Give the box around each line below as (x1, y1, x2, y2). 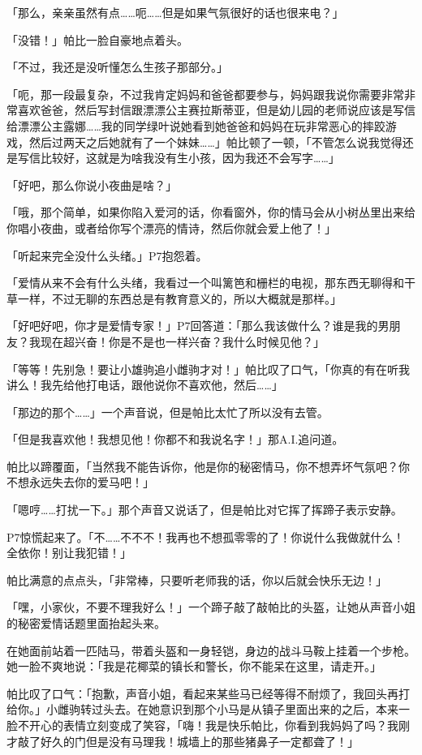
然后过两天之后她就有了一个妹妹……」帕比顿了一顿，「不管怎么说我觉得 (28, 133, 403, 150)
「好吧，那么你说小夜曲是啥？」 (6, 176, 177, 193)
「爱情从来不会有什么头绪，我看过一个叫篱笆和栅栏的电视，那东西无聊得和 (6, 274, 404, 291)
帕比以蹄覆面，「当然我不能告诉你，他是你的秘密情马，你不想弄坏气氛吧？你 (6, 457, 410, 474)
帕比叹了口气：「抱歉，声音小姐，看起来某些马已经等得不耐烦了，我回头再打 (6, 684, 410, 701)
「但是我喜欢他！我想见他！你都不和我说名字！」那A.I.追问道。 (6, 431, 344, 448)
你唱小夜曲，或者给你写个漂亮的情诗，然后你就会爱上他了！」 (6, 219, 336, 236)
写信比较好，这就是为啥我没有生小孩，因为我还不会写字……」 (17, 149, 340, 166)
